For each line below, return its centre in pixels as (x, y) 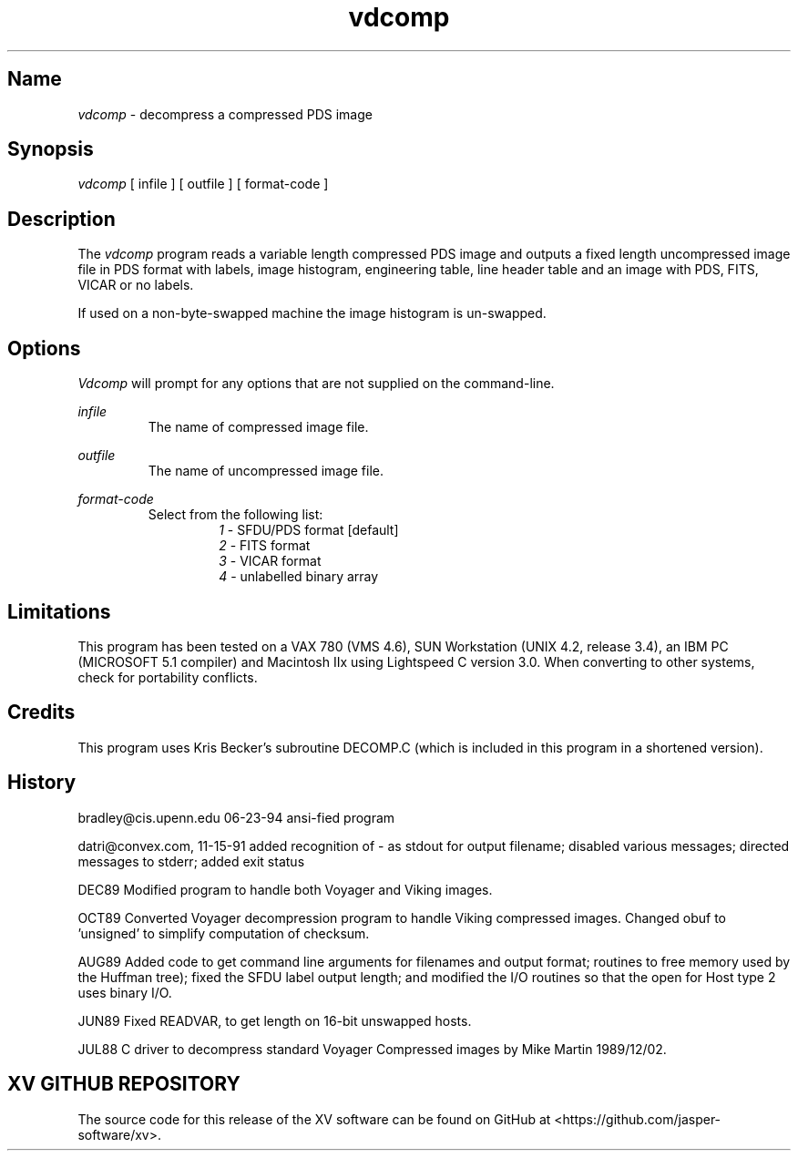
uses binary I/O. (125, 992)
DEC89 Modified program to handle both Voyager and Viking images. (285, 889)
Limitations (59, 611)
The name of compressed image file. (258, 427)
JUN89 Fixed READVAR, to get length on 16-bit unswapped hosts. (275, 1020)
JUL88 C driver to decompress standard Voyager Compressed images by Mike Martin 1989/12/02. (372, 1049)
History (42, 783)
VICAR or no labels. (136, 285)
